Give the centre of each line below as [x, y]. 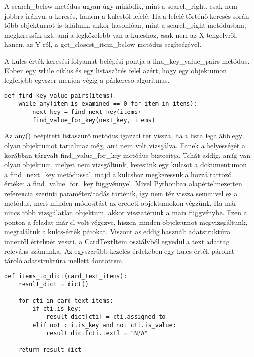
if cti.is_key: [57, 309]
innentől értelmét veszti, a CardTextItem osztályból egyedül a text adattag [117, 241]
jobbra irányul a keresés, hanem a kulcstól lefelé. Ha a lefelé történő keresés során [127, 15]
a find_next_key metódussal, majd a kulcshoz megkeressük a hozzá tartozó [118, 174]
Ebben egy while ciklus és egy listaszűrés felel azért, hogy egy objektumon [116, 70]
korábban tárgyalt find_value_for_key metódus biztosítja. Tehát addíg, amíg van [127, 155]
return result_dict [50, 349]
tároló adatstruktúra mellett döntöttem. [64, 260]
